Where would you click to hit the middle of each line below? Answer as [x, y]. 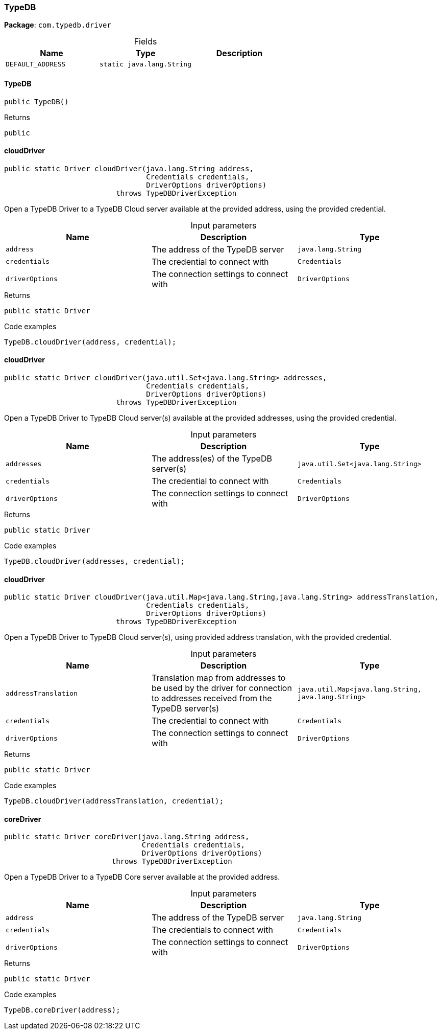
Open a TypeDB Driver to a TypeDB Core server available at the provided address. [142, 877]
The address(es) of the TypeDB [212, 459]
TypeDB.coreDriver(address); [62, 1010]
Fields [145, 42]
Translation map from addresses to [218, 678]
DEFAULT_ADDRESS [36, 64]
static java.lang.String [146, 64]
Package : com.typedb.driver [58, 25]
